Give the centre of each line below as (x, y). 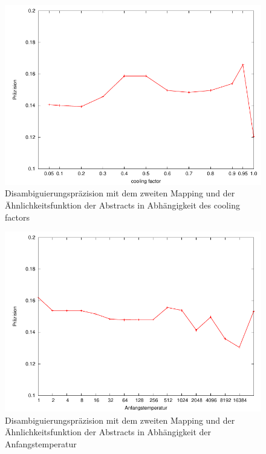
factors (17, 217)
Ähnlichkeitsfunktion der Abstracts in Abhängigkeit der (108, 432)
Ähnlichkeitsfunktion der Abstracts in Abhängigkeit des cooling (122, 205)
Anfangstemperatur (41, 443)
